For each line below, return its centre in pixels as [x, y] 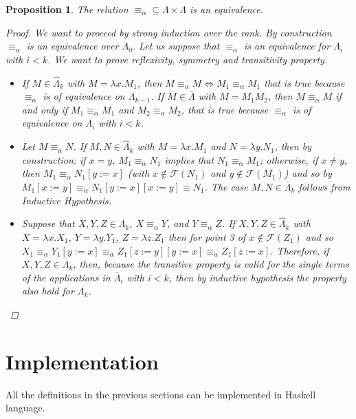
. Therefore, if [300, 250]
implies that [189, 159]
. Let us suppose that [176, 46]
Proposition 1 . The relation [67, 9]
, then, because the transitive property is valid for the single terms [211, 264]
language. [25, 408]
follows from [324, 186]
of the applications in [66, 277]
